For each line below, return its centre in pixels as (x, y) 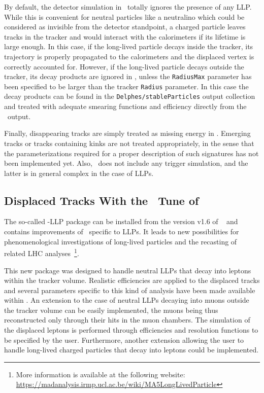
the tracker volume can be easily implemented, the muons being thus (111, 310)
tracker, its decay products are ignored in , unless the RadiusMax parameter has (128, 76)
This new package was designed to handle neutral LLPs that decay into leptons (128, 270)
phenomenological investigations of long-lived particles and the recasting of (121, 241)
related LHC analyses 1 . (42, 252)
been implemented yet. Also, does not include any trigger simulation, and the (126, 163)
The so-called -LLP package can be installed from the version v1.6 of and (121, 221)
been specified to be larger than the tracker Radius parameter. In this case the (126, 86)
